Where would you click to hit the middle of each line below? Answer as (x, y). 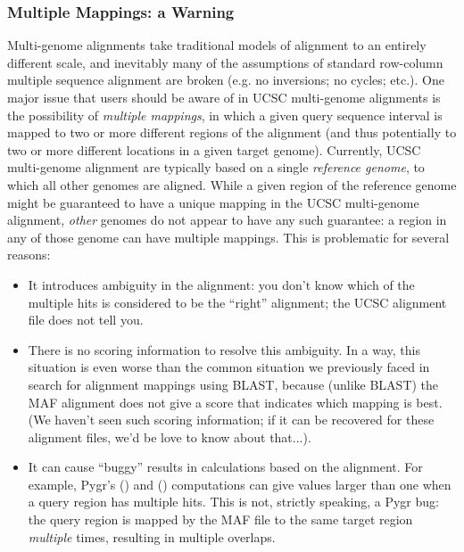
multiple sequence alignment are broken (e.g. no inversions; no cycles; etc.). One (226, 80)
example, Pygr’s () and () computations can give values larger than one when (240, 484)
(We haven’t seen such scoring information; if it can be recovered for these (231, 420)
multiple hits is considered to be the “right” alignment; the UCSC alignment (237, 302)
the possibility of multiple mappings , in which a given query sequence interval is (225, 115)
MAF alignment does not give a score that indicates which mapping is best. (235, 402)
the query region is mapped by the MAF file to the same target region (220, 519)
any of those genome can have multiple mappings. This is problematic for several (228, 237)
